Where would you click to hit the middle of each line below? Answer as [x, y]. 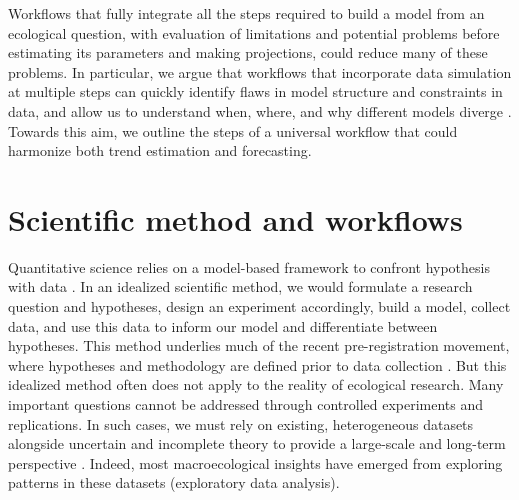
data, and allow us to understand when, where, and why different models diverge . [260, 110]
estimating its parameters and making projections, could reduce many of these [248, 52]
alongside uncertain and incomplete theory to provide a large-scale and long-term [257, 443]
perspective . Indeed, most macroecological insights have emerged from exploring [255, 462]
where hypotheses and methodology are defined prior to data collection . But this [257, 364]
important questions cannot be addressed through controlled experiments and [246, 404]
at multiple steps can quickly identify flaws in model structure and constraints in [255, 91]
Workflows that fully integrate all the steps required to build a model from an [246, 13]
